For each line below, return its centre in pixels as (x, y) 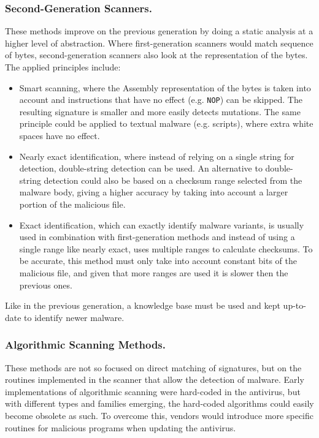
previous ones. (46, 285)
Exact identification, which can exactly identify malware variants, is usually (162, 225)
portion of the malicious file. (72, 204)
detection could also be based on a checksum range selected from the (173, 180)
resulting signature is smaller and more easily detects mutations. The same (160, 111)
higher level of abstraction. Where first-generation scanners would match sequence (159, 43)
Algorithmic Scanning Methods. (85, 345)
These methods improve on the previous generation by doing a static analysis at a (159, 31)
